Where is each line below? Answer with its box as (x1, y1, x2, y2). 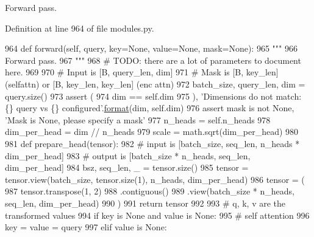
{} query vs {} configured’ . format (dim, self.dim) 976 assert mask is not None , (5, 101, 294, 114)
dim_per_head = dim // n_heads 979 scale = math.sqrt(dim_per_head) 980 (5, 125, 299, 138)
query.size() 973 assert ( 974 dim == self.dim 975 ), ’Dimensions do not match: (5, 89, 302, 102)
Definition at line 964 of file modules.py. (5, 21, 154, 34)
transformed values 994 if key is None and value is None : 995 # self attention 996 (5, 208, 310, 221)
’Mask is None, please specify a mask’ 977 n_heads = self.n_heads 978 (5, 113, 271, 126)
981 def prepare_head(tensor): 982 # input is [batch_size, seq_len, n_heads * (5, 137, 300, 149)
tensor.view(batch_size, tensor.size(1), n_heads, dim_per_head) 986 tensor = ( (5, 173, 305, 185)
